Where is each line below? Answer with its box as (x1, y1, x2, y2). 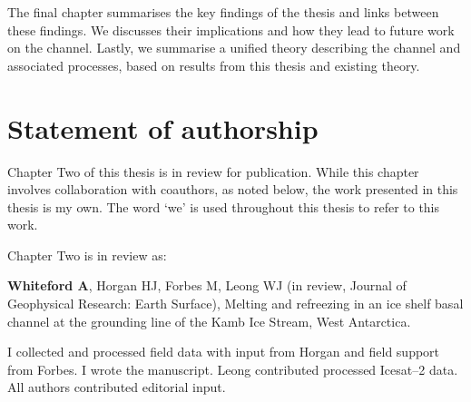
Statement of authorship (7, 109, 319, 146)
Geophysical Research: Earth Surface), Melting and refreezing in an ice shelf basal (7, 294, 464, 313)
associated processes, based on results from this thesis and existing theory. (7, 55, 420, 74)
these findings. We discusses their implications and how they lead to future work (7, 20, 455, 39)
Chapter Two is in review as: (7, 245, 167, 264)
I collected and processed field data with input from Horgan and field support (7, 342, 440, 361)
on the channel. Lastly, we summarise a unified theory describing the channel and (7, 38, 461, 57)
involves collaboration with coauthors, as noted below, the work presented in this (7, 180, 458, 199)
